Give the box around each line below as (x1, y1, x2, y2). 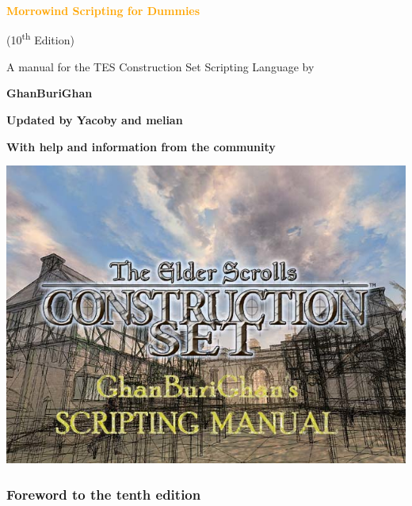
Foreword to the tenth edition (6, 484, 201, 504)
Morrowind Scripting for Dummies (6, 2, 200, 18)
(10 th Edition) (6, 29, 74, 48)
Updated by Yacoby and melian (6, 112, 183, 128)
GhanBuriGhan (6, 85, 93, 101)
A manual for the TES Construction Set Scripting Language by (6, 58, 315, 74)
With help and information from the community (6, 138, 276, 154)
